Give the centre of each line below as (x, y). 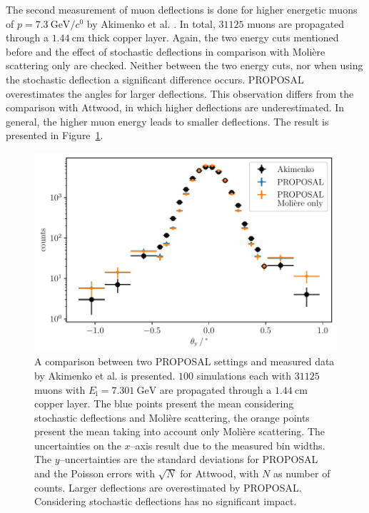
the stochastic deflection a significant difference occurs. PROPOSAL (155, 79)
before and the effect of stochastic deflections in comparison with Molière (166, 51)
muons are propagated (296, 23)
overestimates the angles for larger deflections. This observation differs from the (180, 93)
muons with (60, 389)
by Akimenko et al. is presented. (105, 375)
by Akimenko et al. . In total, (151, 23)
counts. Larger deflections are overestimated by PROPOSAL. (168, 487)
